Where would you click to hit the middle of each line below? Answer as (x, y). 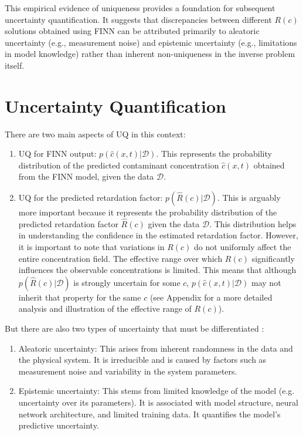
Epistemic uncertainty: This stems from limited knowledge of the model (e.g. (156, 391)
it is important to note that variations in (91, 247)
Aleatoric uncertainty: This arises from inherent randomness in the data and (156, 348)
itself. (15, 65)
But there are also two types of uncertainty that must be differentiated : (135, 328)
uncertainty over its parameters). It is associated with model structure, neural (158, 402)
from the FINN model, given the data (86, 176)
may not (266, 282)
